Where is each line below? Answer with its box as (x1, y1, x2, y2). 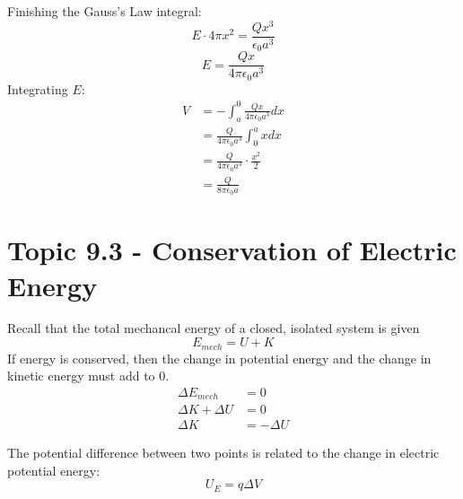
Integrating (7, 79, 68, 98)
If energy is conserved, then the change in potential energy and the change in (7, 348, 432, 367)
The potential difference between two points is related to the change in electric (7, 443, 440, 462)
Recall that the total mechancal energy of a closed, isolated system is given (7, 319, 420, 337)
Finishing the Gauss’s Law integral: (7, 2, 202, 20)
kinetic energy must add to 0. (7, 366, 170, 385)
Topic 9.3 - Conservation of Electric (7, 232, 457, 268)
